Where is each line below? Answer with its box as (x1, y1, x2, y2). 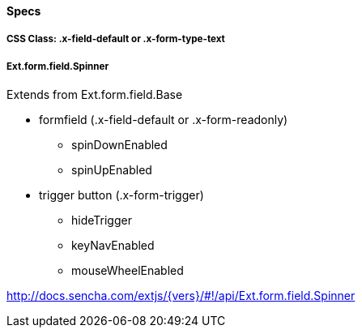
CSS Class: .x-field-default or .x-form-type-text (6, 33, 225, 45)
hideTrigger (71, 213, 132, 228)
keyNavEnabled (71, 238, 155, 253)
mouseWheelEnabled (71, 263, 184, 278)
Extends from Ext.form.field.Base (6, 88, 183, 102)
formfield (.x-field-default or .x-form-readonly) (39, 113, 288, 127)
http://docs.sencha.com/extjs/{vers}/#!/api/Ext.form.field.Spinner (6, 289, 356, 303)
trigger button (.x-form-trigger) (39, 188, 204, 203)
